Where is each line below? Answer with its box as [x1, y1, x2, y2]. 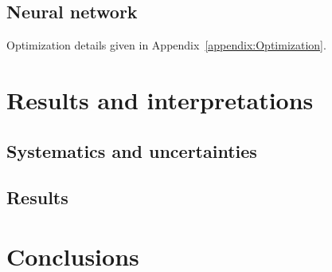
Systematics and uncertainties [6, 138, 257, 163]
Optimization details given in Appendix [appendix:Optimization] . [6, 37, 326, 53]
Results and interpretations [6, 83, 314, 116]
